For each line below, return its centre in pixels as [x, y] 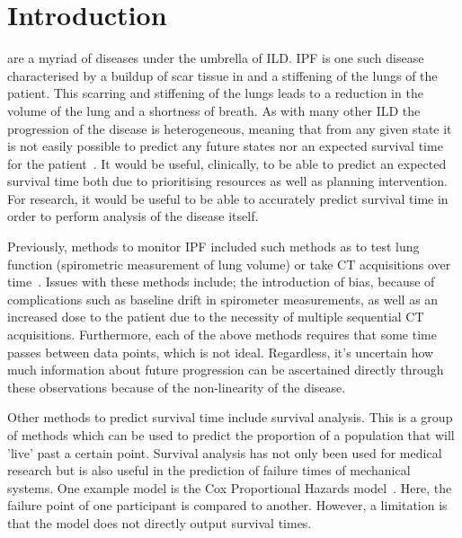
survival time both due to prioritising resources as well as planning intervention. [227, 181]
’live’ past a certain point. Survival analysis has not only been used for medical [225, 452]
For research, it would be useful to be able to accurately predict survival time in [228, 198]
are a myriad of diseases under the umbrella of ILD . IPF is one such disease [216, 58]
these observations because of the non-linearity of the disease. [177, 387]
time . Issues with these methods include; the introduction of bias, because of [221, 282]
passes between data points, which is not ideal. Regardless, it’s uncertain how [221, 352]
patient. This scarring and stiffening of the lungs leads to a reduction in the [215, 93]
